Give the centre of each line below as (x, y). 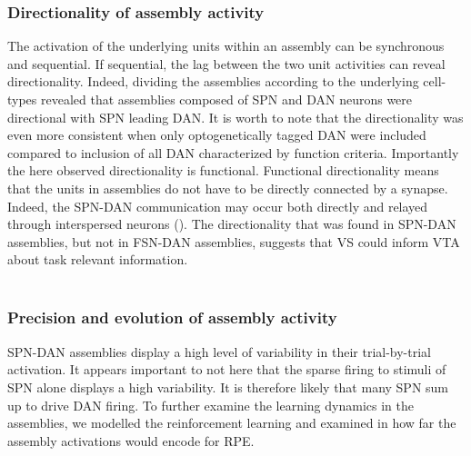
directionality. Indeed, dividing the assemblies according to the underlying (213, 81)
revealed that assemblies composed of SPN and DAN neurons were (227, 99)
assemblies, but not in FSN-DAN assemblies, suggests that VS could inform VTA (234, 241)
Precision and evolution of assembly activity (172, 317)
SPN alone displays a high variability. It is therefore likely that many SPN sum (228, 387)
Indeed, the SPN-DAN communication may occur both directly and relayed (218, 206)
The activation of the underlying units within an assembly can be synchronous (226, 46)
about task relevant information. (98, 259)
